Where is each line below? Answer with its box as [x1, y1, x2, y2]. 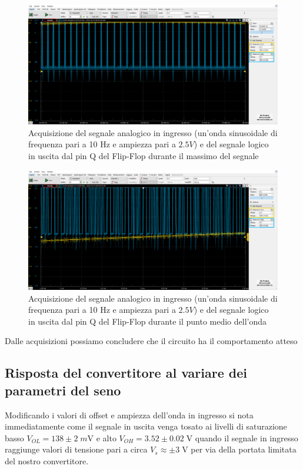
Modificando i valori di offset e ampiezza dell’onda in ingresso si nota [5, 408, 254, 421]
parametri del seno [5, 381, 121, 399]
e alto [96, 431, 116, 444]
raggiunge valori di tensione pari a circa [5, 443, 148, 455]
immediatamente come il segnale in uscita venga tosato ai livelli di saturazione [5, 420, 287, 432]
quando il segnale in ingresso [195, 431, 298, 444]
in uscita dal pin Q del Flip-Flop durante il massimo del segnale [28, 150, 259, 162]
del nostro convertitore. [5, 454, 89, 467]
